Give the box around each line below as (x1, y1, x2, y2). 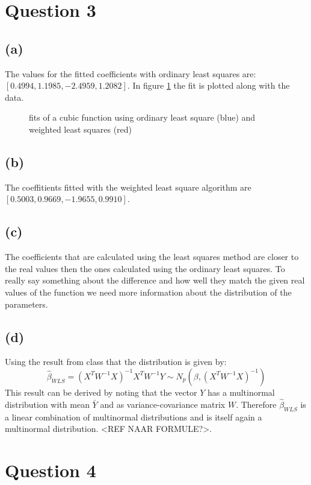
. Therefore (236, 398, 277, 410)
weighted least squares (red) (29, 122, 132, 135)
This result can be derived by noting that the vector (5, 385, 197, 398)
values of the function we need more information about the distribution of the (5, 285, 292, 298)
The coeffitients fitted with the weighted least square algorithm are (5, 180, 251, 193)
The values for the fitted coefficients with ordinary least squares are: (5, 67, 256, 80)
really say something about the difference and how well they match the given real (5, 274, 305, 287)
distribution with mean (5, 398, 90, 410)
